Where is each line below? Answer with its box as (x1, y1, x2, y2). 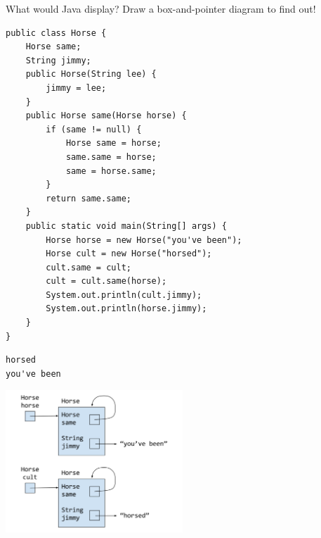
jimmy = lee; (46, 82, 107, 93)
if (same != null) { (46, 124, 142, 134)
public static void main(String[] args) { (25, 220, 227, 231)
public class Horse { (6, 27, 107, 38)
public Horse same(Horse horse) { (25, 111, 187, 121)
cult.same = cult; (46, 262, 131, 273)
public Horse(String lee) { (25, 69, 157, 80)
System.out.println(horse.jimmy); (46, 304, 207, 314)
